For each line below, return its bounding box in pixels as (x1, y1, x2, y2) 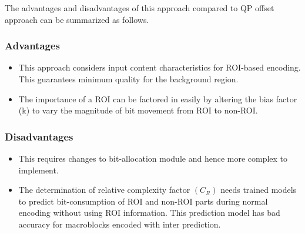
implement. (18, 163, 59, 176)
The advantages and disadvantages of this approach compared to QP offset (5, 2, 274, 14)
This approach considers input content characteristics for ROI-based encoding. (18, 61, 301, 73)
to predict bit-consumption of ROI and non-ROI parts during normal (18, 195, 268, 207)
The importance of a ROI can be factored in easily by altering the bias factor (18, 92, 297, 105)
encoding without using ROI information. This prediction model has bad (18, 206, 280, 219)
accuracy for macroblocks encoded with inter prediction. (18, 218, 221, 230)
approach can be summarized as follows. (5, 13, 149, 25)
